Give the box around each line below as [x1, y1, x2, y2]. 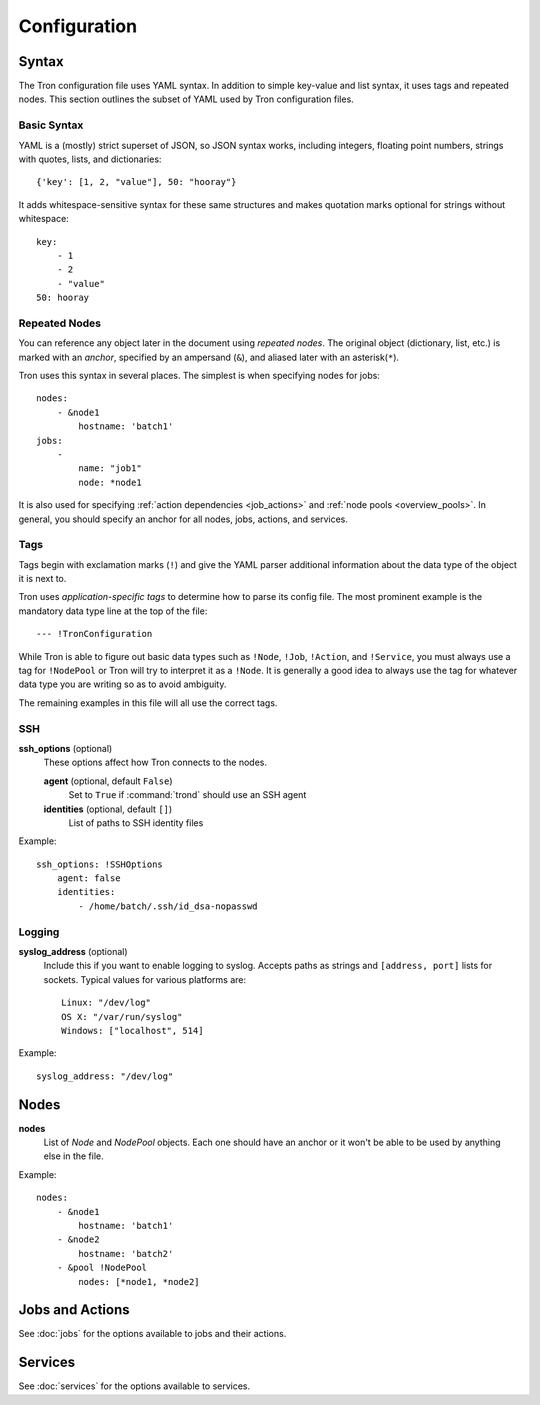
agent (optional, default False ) [43, 775, 174, 787]
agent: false [56, 873, 121, 884]
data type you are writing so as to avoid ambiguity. [18, 678, 227, 690]
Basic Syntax [18, 118, 84, 132]
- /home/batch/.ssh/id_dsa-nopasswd [78, 900, 259, 912]
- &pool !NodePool [56, 1262, 148, 1274]
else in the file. [43, 1150, 104, 1162]
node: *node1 [78, 476, 142, 488]
